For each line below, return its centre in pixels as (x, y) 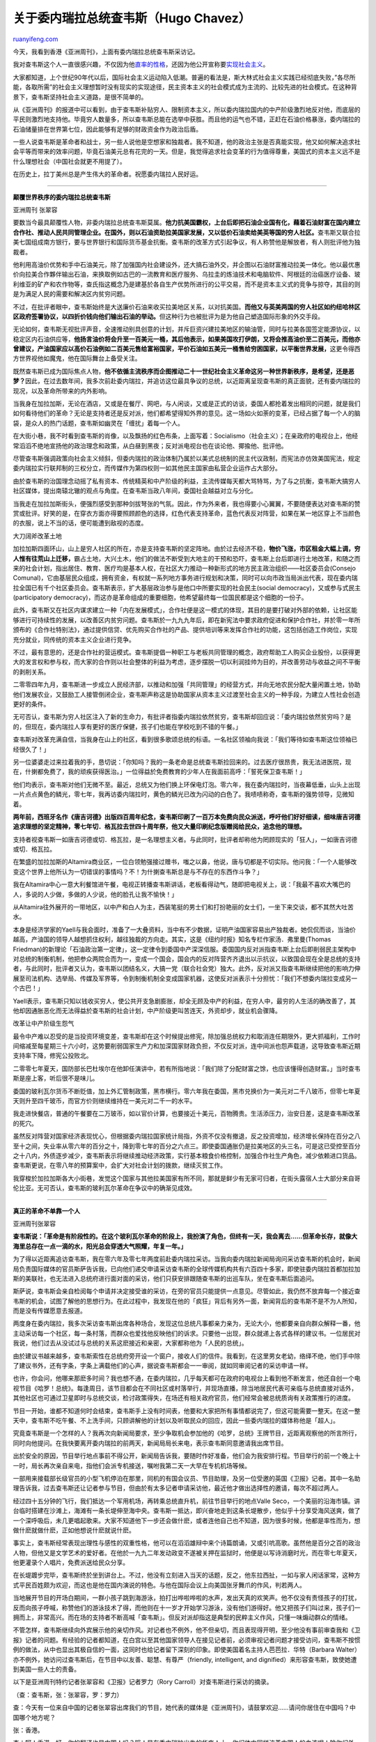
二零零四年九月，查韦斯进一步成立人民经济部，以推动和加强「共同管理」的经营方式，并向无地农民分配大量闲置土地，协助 (187, 685)
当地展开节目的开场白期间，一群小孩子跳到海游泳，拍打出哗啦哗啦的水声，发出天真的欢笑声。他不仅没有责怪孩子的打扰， (187, 1598)
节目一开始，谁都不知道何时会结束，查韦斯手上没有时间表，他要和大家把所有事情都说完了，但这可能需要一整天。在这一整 (187, 1410)
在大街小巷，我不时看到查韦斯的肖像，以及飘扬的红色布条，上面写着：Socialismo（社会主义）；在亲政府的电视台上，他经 (186, 436)
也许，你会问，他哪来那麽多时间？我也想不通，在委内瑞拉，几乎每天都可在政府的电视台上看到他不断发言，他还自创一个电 (187, 1378)
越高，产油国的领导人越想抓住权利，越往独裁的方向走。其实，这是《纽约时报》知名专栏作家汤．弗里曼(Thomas (172, 939)
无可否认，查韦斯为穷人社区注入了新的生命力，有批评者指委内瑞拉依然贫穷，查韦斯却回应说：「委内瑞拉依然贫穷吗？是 (182, 717)
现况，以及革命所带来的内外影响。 (62, 391)
